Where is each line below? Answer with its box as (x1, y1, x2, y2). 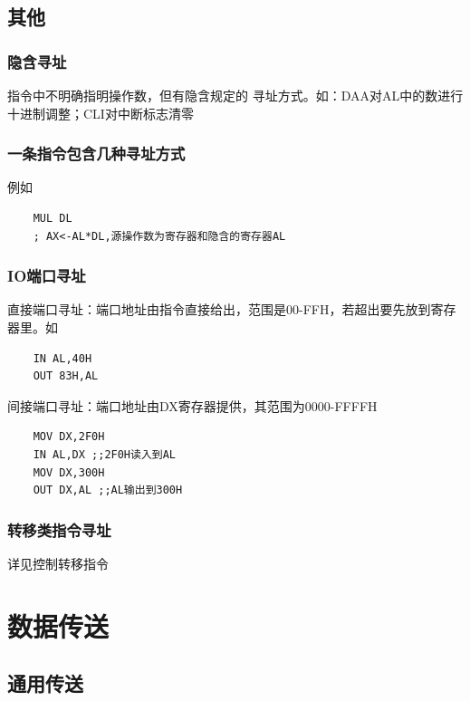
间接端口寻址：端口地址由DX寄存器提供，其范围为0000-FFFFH (7, 396, 378, 415)
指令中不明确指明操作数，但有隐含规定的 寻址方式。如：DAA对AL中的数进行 (7, 86, 464, 104)
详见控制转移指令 (7, 553, 109, 572)
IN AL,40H (33, 351, 92, 365)
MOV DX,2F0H (33, 430, 105, 444)
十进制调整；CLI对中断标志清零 (7, 103, 194, 122)
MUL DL (33, 212, 72, 225)
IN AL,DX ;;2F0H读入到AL (33, 447, 177, 461)
